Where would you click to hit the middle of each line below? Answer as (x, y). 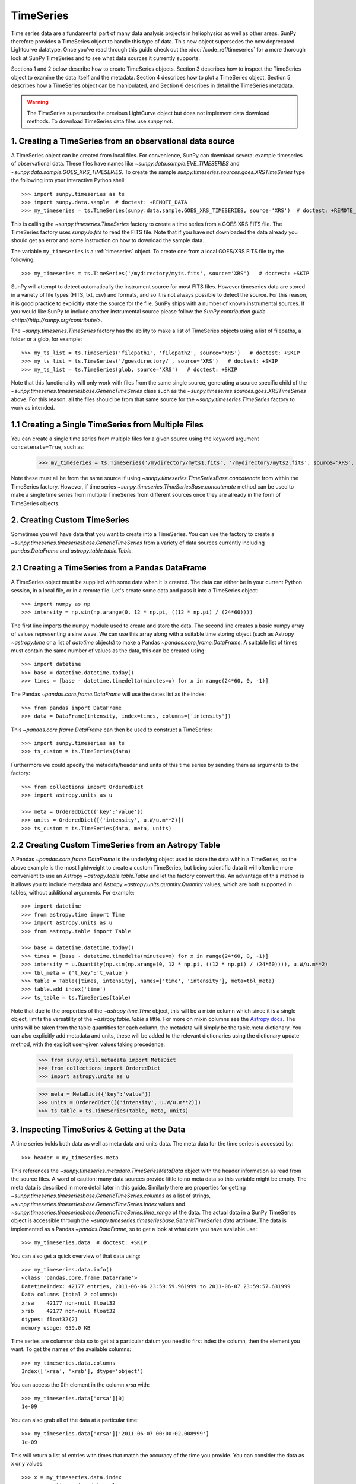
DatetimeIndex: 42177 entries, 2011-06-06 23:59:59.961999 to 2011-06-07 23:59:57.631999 (156, 1286)
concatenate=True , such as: (48, 447)
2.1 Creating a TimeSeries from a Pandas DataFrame (109, 568)
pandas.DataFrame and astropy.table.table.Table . (72, 551)
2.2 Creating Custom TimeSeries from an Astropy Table (116, 845)
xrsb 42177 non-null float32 (69, 1311)
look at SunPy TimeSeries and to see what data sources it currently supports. (105, 58)
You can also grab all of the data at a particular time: (75, 1420)
